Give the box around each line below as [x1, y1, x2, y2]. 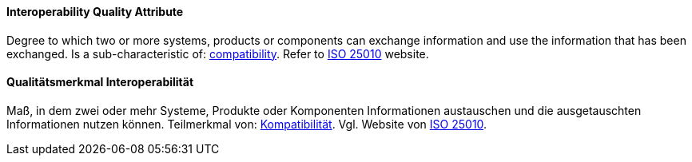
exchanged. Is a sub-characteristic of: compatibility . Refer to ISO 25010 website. [6, 46, 429, 61]
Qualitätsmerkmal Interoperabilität [6, 75, 194, 89]
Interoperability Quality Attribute [6, 5, 184, 18]
